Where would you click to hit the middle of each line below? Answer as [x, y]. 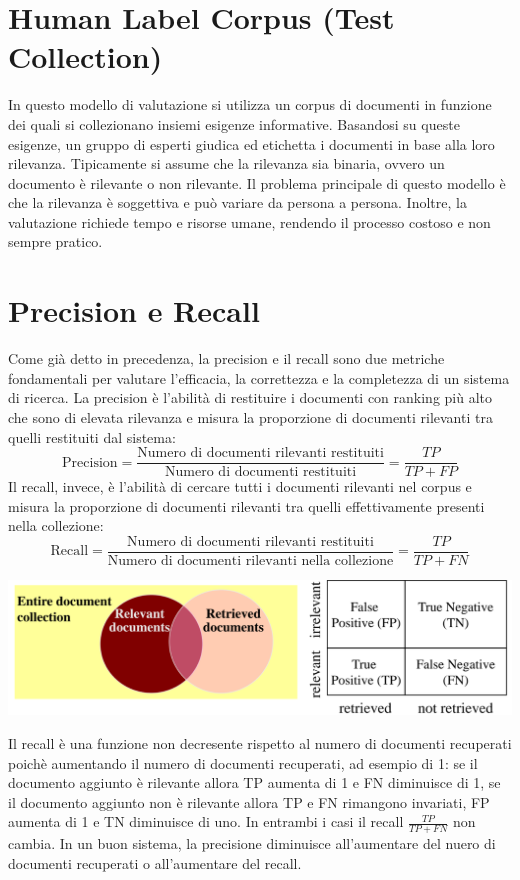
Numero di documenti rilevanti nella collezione [250, 561]
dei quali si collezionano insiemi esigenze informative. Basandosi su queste [234, 123]
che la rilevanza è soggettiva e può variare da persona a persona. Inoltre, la [237, 202]
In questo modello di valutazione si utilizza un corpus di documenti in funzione [250, 104]
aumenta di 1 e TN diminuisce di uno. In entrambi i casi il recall [206, 821]
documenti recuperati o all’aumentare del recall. [155, 862]
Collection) [85, 56]
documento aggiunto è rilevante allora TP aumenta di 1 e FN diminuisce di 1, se [254, 782]
